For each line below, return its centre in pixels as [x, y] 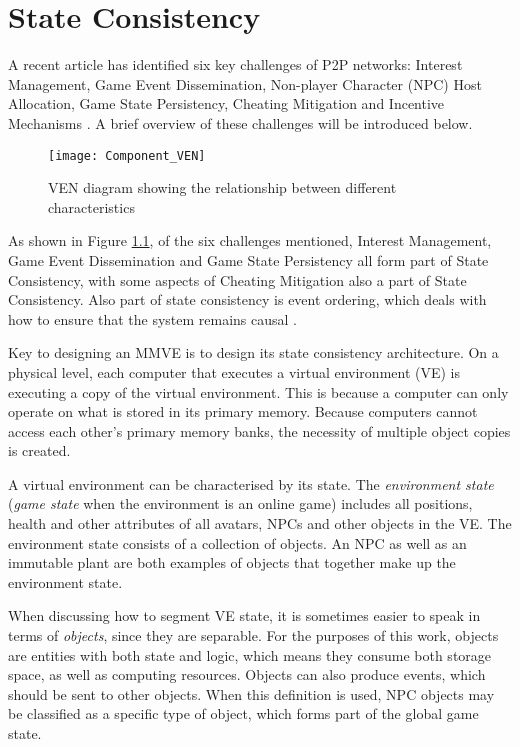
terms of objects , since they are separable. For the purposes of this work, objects [253, 635]
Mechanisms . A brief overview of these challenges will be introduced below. [240, 122]
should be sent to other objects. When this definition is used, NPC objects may [251, 693]
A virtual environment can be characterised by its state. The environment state [251, 483]
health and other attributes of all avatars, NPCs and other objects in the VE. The [260, 523]
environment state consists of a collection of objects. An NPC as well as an [237, 542]
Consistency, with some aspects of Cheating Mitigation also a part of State [237, 279]
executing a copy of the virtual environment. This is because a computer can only [258, 391]
